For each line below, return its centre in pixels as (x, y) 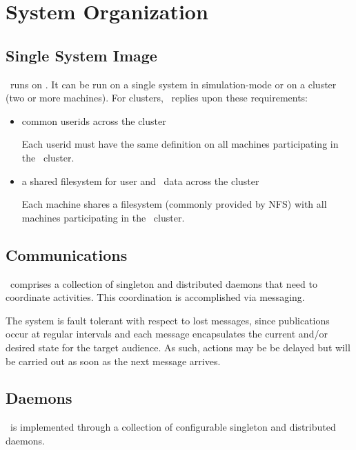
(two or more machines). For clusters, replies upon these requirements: (157, 98)
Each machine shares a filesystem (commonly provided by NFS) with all (174, 204)
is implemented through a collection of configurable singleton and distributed (173, 427)
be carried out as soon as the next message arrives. (113, 361)
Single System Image (81, 55)
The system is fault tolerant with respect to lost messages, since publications (168, 320)
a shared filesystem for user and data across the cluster (140, 180)
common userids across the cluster (94, 120)
